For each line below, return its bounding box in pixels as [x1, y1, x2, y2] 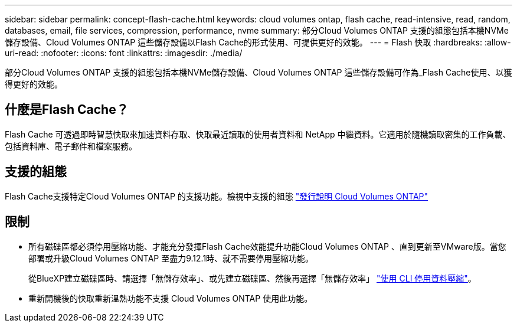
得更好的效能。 [5, 79, 63, 89]
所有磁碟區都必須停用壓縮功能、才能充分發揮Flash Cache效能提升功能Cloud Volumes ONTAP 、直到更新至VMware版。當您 [28, 241, 506, 251]
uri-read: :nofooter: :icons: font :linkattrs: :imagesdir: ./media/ [5, 48, 243, 58]
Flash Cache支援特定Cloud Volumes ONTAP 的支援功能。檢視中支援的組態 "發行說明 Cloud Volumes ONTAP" [5, 191, 428, 201]
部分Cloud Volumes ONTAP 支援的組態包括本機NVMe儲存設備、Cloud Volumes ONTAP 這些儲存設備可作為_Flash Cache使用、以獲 [5, 67, 512, 77]
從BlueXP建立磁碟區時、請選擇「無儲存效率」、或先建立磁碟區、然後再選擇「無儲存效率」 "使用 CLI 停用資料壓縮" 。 [28, 273, 476, 283]
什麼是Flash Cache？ [5, 102, 129, 117]
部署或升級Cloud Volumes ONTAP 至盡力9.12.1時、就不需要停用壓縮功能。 [28, 253, 314, 263]
